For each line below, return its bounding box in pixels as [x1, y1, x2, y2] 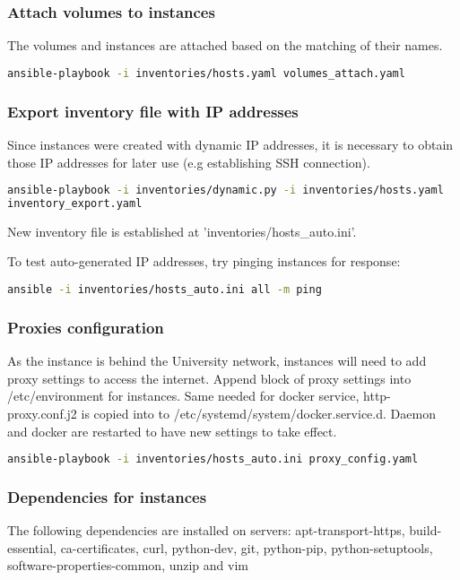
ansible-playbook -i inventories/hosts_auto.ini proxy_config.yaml [7, 453, 419, 466]
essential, [7, 538, 56, 557]
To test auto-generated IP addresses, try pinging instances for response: [7, 252, 401, 271]
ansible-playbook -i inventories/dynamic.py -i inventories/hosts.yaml [7, 184, 444, 197]
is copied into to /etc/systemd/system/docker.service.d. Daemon [81, 403, 436, 422]
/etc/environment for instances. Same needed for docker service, [7, 386, 360, 405]
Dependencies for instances [7, 485, 207, 507]
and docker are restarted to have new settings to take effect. [7, 421, 337, 440]
